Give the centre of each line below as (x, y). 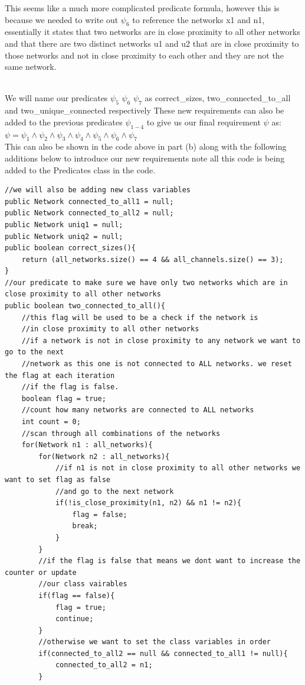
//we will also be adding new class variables (98, 190)
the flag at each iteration (60, 375)
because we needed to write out (62, 19)
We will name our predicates (56, 98)
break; (85, 526)
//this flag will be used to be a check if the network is (140, 317)
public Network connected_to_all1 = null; (89, 201)
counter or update (41, 572)
